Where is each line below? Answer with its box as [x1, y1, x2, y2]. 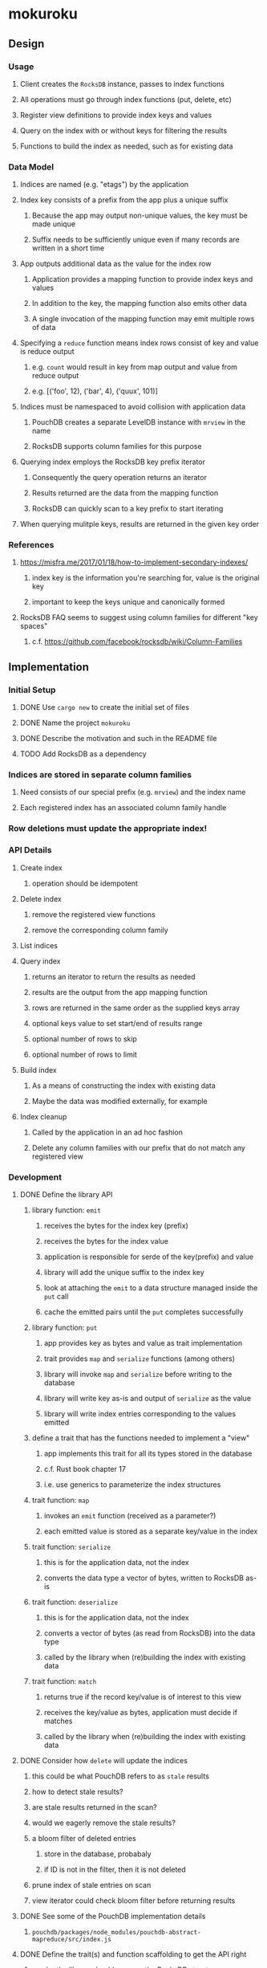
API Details [8, 845, 52, 856]
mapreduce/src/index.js [31, 1935, 112, 1943]
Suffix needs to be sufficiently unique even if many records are [31, 234, 240, 245]
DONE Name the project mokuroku [19, 718, 131, 727]
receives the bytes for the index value [43, 1236, 168, 1245]
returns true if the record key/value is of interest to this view [43, 1692, 242, 1701]
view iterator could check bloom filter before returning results [31, 1896, 236, 1905]
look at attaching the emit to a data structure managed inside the [43, 1282, 258, 1293]
